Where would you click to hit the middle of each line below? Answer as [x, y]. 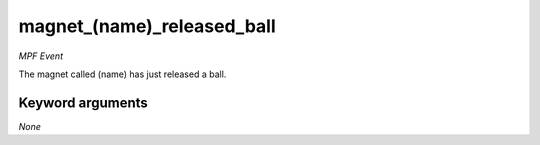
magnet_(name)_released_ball [147, 26]
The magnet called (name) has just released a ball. [122, 74]
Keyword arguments [83, 102]
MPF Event [41, 56]
